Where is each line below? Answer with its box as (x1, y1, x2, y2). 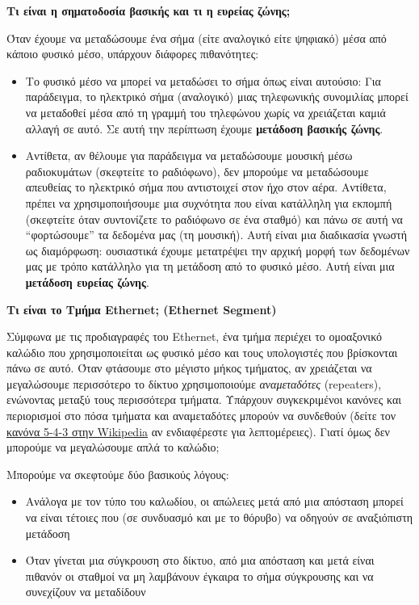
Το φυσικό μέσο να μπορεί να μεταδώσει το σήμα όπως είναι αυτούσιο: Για (25, 72, 381, 89)
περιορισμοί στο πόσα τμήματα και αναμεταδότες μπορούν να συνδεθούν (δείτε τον (6, 407, 396, 424)
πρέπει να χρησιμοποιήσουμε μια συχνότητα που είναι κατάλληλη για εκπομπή (25, 194, 392, 211)
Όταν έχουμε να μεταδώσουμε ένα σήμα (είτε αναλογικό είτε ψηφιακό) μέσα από (6, 29, 387, 46)
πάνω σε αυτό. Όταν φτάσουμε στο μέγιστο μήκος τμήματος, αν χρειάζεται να (6, 359, 372, 376)
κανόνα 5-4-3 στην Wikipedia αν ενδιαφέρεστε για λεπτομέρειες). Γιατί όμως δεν (6, 422, 390, 439)
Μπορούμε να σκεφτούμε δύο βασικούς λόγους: (6, 465, 229, 482)
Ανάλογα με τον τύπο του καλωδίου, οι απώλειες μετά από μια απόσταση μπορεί (25, 493, 404, 510)
